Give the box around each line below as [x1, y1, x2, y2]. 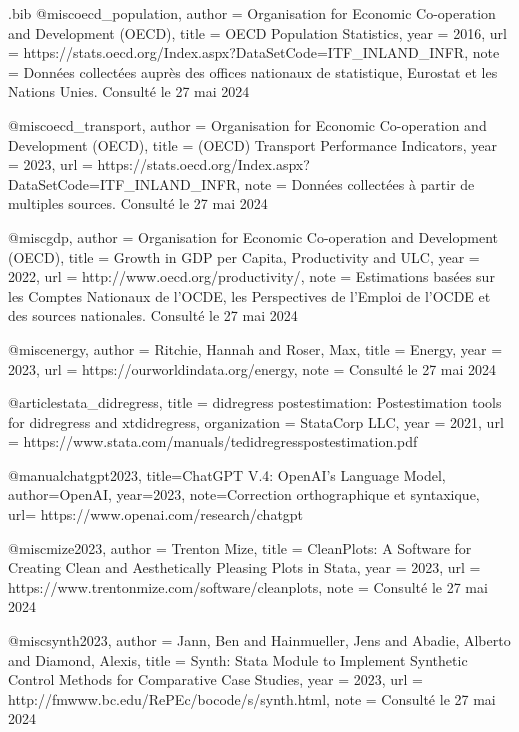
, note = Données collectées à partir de [236, 173, 475, 194]
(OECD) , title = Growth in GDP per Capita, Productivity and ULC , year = [8, 246, 480, 267]
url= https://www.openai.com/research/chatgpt [8, 504, 304, 525]
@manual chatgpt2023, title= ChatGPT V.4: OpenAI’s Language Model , [8, 464, 446, 485]
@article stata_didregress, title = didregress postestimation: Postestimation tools [8, 392, 502, 413]
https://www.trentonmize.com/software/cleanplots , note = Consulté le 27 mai [8, 576, 488, 597]
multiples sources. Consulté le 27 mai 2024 [8, 193, 268, 214]
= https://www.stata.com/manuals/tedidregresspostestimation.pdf [8, 431, 418, 452]
